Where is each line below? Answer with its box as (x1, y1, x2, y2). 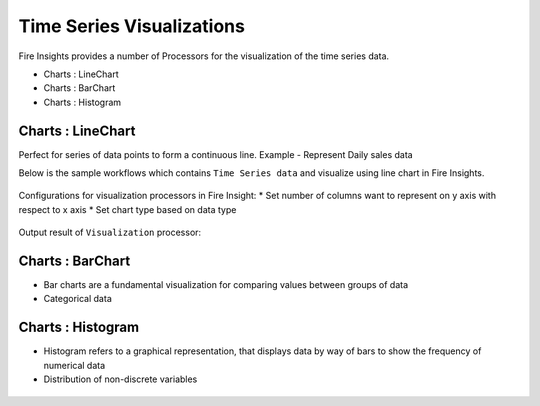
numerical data (43, 359, 106, 371)
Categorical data (43, 293, 112, 305)
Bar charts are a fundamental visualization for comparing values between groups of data (43, 279, 409, 291)
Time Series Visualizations (18, 15, 245, 37)
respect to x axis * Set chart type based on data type (18, 203, 237, 215)
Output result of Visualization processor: (18, 226, 202, 239)
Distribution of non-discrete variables (43, 373, 198, 385)
